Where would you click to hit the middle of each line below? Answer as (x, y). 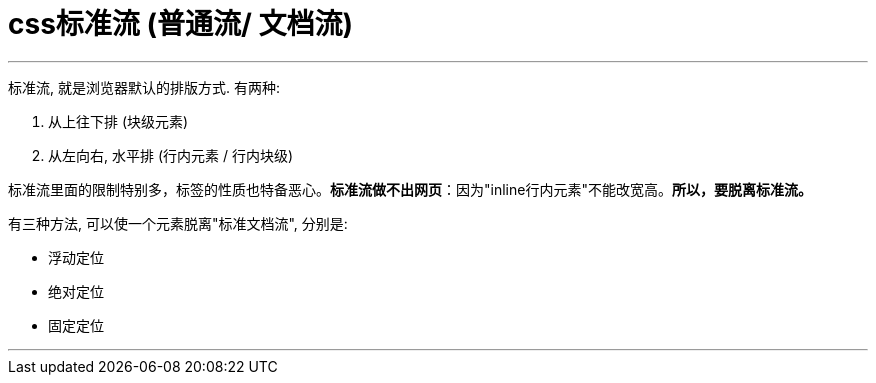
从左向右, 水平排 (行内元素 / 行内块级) (171, 155)
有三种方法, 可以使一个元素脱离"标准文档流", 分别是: (178, 223)
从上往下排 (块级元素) (118, 121)
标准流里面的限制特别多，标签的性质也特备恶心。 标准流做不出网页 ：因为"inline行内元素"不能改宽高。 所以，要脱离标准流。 (410, 189)
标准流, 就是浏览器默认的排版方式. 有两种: (144, 87)
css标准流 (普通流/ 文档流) (181, 24)
